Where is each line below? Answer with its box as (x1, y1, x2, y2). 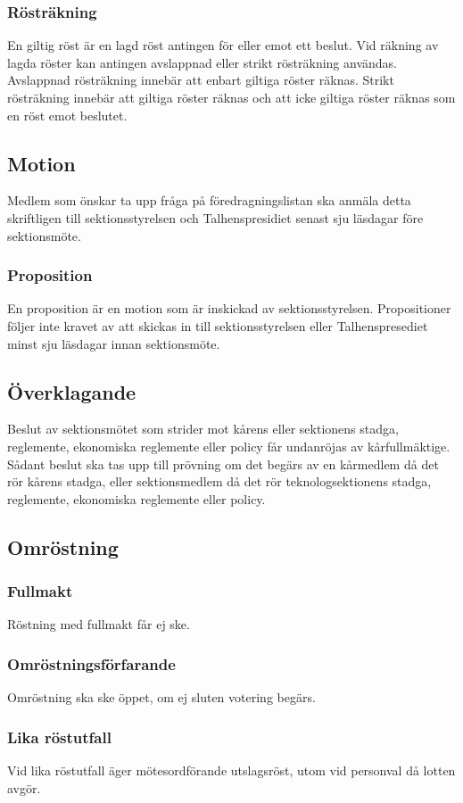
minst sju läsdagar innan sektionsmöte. (7, 334, 220, 352)
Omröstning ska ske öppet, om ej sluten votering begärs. (7, 688, 316, 707)
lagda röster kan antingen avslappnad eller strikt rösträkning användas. (7, 53, 398, 71)
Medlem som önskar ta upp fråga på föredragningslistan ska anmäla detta (7, 191, 411, 210)
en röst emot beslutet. (7, 105, 128, 124)
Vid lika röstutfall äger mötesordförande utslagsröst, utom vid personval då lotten (7, 760, 456, 779)
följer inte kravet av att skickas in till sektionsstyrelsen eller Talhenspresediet (7, 316, 428, 335)
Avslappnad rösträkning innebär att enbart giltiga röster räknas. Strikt (7, 70, 394, 89)
